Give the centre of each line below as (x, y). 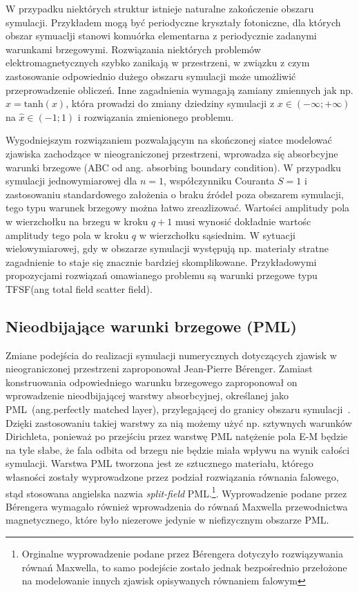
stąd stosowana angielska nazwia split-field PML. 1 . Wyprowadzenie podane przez (176, 492)
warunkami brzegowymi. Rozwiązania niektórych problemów (133, 49)
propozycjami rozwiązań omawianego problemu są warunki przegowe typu (162, 275)
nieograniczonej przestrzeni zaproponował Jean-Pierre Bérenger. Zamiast (159, 369)
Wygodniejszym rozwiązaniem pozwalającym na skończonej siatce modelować (169, 140)
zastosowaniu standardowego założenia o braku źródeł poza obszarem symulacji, (175, 194)
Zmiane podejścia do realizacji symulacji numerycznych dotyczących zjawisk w (171, 355)
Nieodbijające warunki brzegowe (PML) (151, 326)
